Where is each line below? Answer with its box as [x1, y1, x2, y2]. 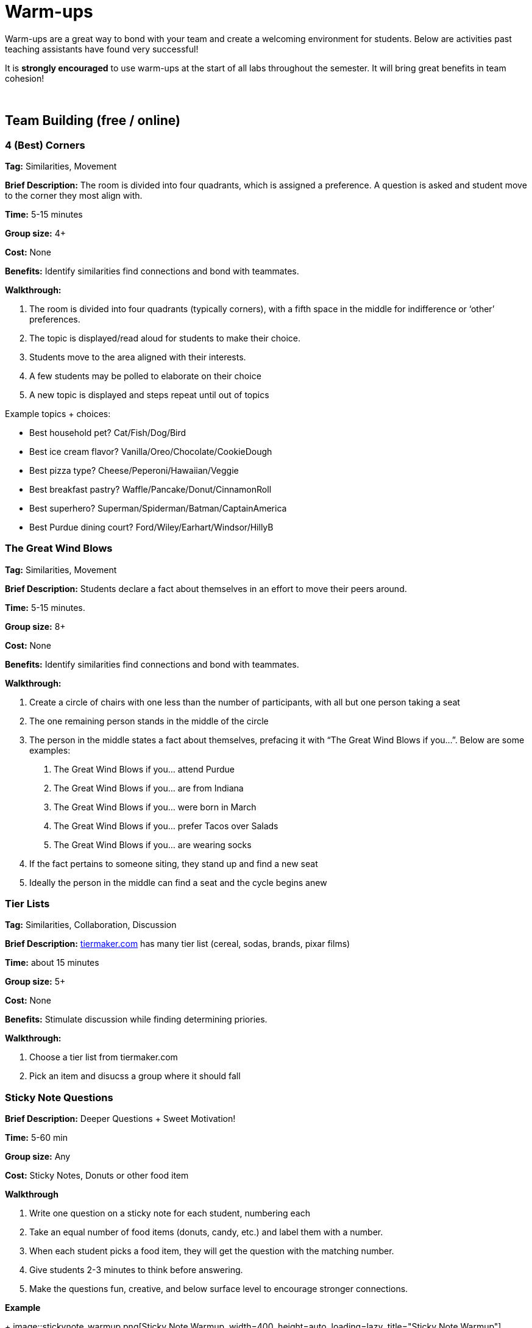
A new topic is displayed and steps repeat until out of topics [29, 389, 269, 400]
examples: [29, 744, 71, 755]
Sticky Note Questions [5, 1091, 113, 1104]
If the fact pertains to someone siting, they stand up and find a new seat [29, 858, 318, 869]
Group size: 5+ [5, 976, 66, 987]
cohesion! [5, 73, 44, 84]
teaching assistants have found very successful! [5, 43, 199, 54]
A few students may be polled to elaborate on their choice [29, 370, 261, 381]
